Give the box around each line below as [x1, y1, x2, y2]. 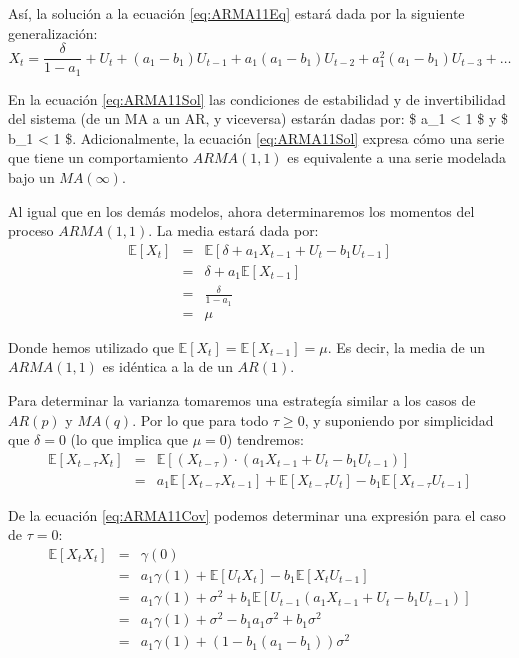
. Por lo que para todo [132, 409, 269, 430]
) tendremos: [226, 429, 304, 450]
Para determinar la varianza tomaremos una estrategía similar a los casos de [8, 389, 476, 410]
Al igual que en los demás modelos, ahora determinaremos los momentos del [8, 200, 475, 221]
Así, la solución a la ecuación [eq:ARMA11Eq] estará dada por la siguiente [8, 3, 465, 23]
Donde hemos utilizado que [8, 336, 174, 357]
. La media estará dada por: [148, 220, 319, 241]
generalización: [8, 22, 98, 43]
